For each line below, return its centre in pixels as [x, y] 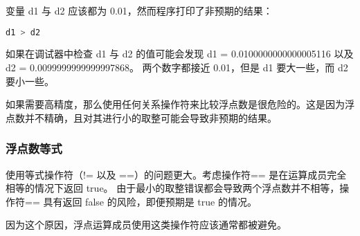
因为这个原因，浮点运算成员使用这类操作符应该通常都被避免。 [146, 225]
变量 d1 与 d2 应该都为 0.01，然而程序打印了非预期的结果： [139, 10]
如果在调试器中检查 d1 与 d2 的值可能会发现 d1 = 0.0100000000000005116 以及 [180, 54]
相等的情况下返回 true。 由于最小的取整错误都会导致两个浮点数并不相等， [173, 188]
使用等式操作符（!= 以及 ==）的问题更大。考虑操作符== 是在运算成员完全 [176, 174]
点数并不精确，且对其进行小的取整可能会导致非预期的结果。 [141, 117]
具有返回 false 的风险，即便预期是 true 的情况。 [150, 201]
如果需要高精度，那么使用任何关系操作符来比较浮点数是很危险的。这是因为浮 [180, 104]
